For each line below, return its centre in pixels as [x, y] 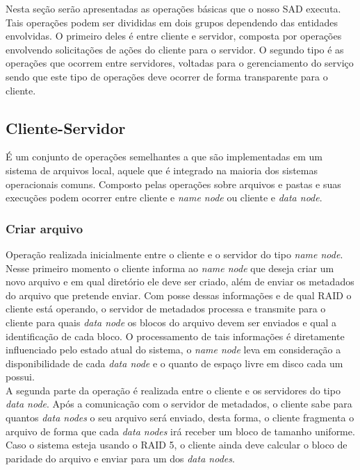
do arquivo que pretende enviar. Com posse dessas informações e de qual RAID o [179, 295]
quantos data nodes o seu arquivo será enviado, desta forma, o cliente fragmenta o [180, 418]
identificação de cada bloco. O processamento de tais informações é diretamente [175, 336]
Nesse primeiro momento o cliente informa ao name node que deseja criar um [170, 268]
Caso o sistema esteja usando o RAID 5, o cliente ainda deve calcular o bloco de [177, 445]
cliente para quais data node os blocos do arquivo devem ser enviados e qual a [171, 322]
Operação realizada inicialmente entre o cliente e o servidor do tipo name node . [174, 254]
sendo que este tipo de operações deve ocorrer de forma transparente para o [167, 76]
